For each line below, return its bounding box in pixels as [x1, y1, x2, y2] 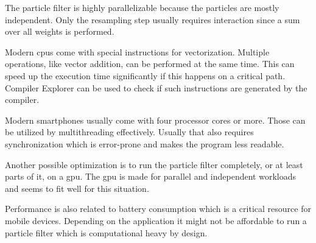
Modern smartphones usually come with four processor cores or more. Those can [5, 113, 306, 126]
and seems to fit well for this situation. [5, 181, 149, 194]
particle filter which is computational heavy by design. [5, 226, 208, 239]
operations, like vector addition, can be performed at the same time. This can [5, 57, 295, 70]
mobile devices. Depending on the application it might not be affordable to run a [5, 214, 307, 227]
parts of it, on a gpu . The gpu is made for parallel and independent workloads [5, 170, 297, 183]
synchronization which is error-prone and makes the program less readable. [5, 137, 284, 150]
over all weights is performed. [5, 25, 114, 38]
